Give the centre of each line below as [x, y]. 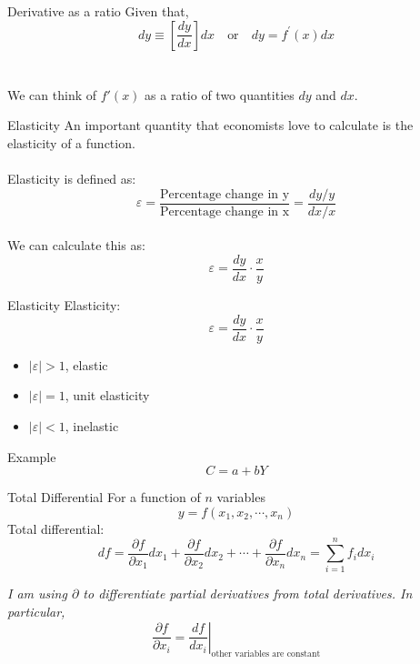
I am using [37, 594]
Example [32, 456]
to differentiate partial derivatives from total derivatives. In [248, 594]
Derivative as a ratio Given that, [98, 11]
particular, [36, 611]
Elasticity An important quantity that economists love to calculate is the [210, 125]
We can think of [52, 94]
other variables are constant [266, 654]
